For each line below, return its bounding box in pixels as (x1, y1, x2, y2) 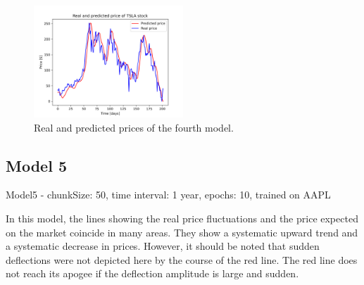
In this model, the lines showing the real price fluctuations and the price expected (6, 210, 358, 225)
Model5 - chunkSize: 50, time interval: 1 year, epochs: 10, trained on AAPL (6, 187, 331, 202)
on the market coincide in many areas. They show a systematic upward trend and (6, 224, 358, 239)
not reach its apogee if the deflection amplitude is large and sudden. (6, 266, 299, 281)
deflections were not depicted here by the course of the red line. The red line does (6, 252, 358, 267)
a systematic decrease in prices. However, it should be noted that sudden (6, 239, 320, 253)
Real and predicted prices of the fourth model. (34, 120, 234, 134)
